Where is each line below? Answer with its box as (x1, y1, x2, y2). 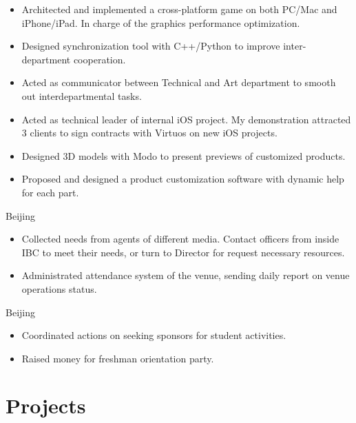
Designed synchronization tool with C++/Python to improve (21, 39, 280, 53)
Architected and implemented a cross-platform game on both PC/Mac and (21, 2, 337, 16)
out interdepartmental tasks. (21, 88, 142, 103)
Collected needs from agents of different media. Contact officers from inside (21, 231, 339, 246)
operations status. (21, 281, 97, 296)
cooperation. (73, 52, 126, 66)
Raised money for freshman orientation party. (21, 351, 214, 365)
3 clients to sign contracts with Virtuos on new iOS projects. (21, 125, 278, 140)
